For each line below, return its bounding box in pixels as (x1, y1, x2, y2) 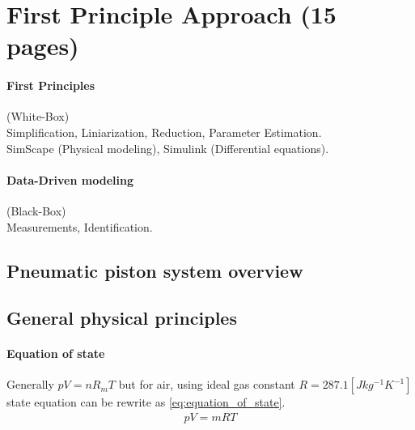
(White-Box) (6, 108, 70, 125)
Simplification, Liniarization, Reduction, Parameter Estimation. (6, 123, 322, 140)
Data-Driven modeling (6, 171, 133, 188)
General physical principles (6, 305, 237, 330)
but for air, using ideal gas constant (118, 376, 295, 393)
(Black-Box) (6, 202, 66, 219)
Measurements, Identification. (6, 218, 153, 235)
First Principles (6, 77, 95, 94)
